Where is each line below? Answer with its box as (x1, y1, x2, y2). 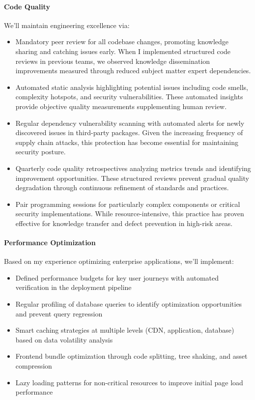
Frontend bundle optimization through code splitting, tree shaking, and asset (15, 351, 248, 361)
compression (15, 361, 52, 371)
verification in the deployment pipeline (15, 282, 132, 292)
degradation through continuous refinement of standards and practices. (15, 182, 229, 193)
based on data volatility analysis (15, 334, 113, 344)
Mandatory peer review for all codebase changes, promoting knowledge (15, 36, 228, 47)
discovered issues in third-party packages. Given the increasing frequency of (15, 127, 243, 138)
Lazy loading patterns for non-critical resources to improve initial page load (15, 377, 243, 387)
